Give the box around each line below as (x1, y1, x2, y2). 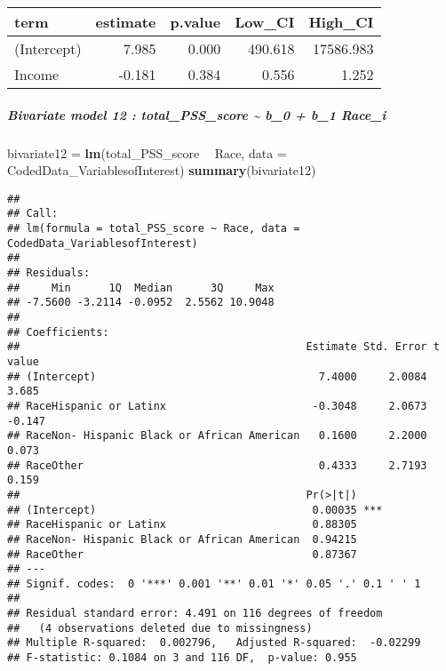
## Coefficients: (7, 325, 109, 339)
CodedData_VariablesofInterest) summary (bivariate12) (7, 161, 316, 180)
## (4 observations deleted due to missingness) (7, 621, 313, 635)
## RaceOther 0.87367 (7, 547, 357, 561)
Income (14, 64, 60, 84)
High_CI (308, 12, 374, 32)
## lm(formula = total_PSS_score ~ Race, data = (7, 222, 300, 236)
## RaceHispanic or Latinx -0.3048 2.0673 (7, 399, 427, 412)
